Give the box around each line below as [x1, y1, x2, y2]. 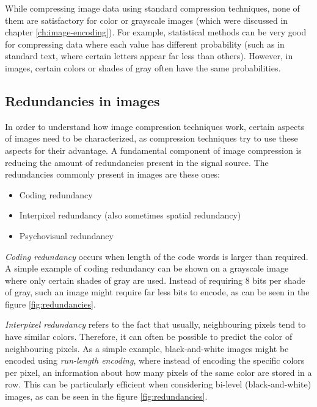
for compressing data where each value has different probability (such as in [5, 37, 285, 50]
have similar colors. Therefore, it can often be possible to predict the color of [5, 330, 293, 343]
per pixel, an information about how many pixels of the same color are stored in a [5, 366, 312, 378]
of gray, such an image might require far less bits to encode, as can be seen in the [5, 286, 310, 298]
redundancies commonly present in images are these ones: [5, 168, 220, 181]
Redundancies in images [5, 91, 160, 110]
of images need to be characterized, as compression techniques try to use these [5, 132, 298, 145]
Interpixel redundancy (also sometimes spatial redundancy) [19, 209, 241, 222]
